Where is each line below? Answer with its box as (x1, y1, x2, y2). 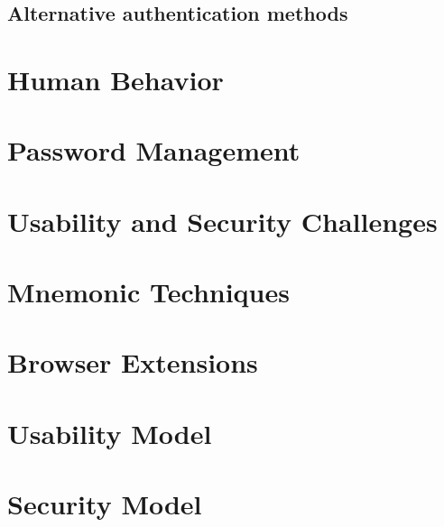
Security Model (7, 485, 202, 522)
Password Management (7, 132, 301, 169)
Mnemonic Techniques (7, 273, 290, 310)
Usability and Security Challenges (7, 202, 438, 239)
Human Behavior (7, 60, 224, 97)
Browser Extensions (7, 344, 258, 381)
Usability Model (7, 414, 212, 451)
